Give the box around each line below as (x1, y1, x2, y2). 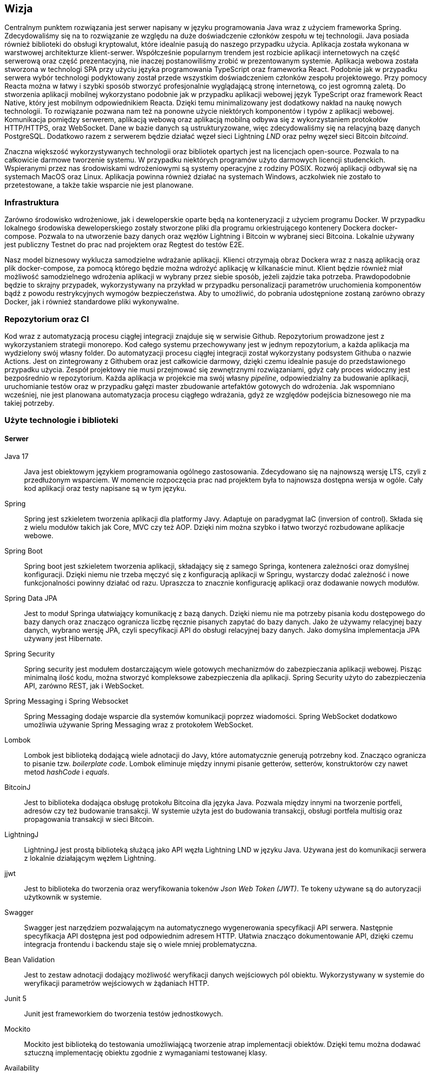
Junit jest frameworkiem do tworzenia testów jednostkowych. (24, 1009, 223, 1018)
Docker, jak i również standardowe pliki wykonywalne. (4, 297, 179, 306)
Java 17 (4, 452, 29, 460)
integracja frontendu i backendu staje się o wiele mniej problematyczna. (24, 940, 257, 948)
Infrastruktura (4, 197, 59, 207)
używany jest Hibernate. (24, 634, 103, 643)
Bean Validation (4, 955, 55, 964)
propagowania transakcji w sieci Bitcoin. (24, 814, 154, 823)
